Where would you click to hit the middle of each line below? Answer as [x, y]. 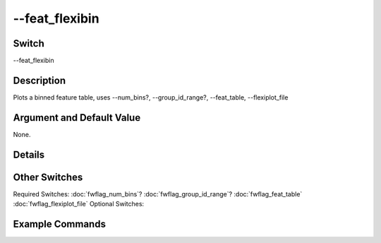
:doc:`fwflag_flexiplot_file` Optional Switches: [79, 204]
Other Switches [48, 177]
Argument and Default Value [77, 118]
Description [40, 80]
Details [29, 154]
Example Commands [59, 224]
